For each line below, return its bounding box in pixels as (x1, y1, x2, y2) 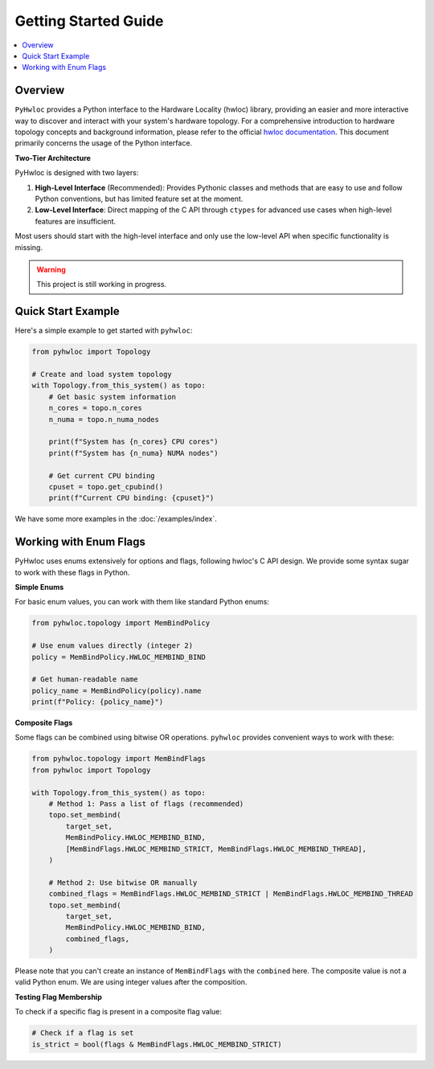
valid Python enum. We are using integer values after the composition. (14, 977, 248, 987)
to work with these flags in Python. (14, 567, 130, 577)
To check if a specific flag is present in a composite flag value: (14, 1007, 223, 1017)
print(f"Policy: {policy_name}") (31, 698, 164, 707)
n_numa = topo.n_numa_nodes (48, 415, 160, 424)
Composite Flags (14, 718, 73, 727)
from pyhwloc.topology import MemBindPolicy (31, 619, 211, 628)
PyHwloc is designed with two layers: (14, 168, 139, 178)
